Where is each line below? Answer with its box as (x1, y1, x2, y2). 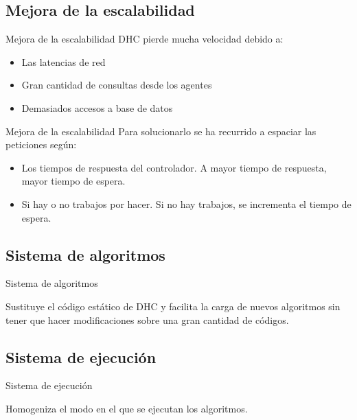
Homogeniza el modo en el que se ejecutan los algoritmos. (5, 401, 248, 415)
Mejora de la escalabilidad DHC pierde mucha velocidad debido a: (5, 32, 284, 46)
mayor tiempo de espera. (21, 174, 126, 188)
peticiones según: (5, 137, 77, 152)
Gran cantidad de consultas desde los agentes (21, 78, 212, 92)
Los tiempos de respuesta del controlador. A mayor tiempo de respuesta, (21, 160, 327, 174)
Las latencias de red (21, 54, 106, 69)
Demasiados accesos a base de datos (21, 100, 173, 115)
